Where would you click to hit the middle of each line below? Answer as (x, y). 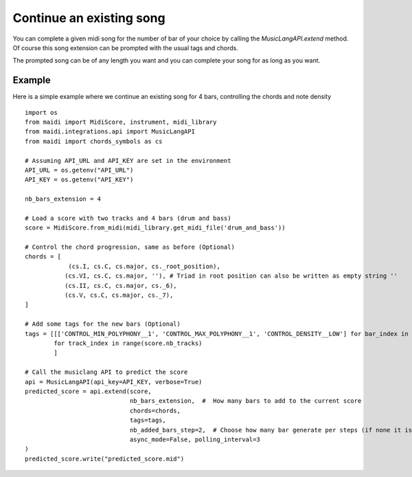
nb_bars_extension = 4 (63, 199)
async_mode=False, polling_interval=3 (195, 439)
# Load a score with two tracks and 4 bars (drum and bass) (128, 218)
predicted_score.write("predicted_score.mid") (105, 458)
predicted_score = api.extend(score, (89, 391)
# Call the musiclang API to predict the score (106, 372)
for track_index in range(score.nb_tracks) (128, 343)
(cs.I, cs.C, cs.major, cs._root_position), (145, 266)
